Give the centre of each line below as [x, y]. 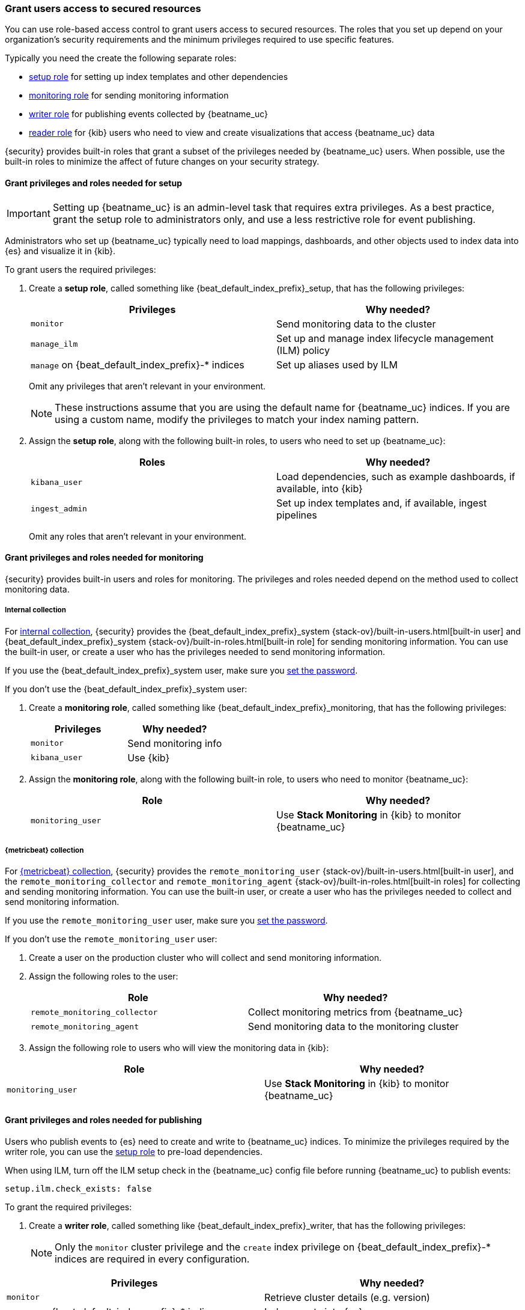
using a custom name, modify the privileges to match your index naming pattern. [237, 419]
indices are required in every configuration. [152, 1259]
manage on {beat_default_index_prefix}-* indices [138, 364]
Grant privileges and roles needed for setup [93, 183]
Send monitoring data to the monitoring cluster [353, 1027]
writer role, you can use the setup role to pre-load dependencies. [134, 1151]
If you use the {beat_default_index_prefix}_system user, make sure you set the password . [181, 670]
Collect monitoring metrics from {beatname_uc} [355, 1012]
